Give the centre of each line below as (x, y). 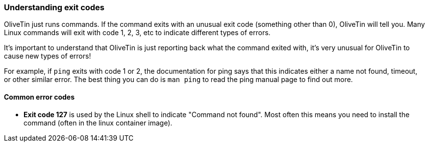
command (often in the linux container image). (98, 123)
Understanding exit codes (54, 7)
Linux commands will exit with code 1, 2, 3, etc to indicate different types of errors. (137, 33)
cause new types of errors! (48, 56)
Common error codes (39, 97)
